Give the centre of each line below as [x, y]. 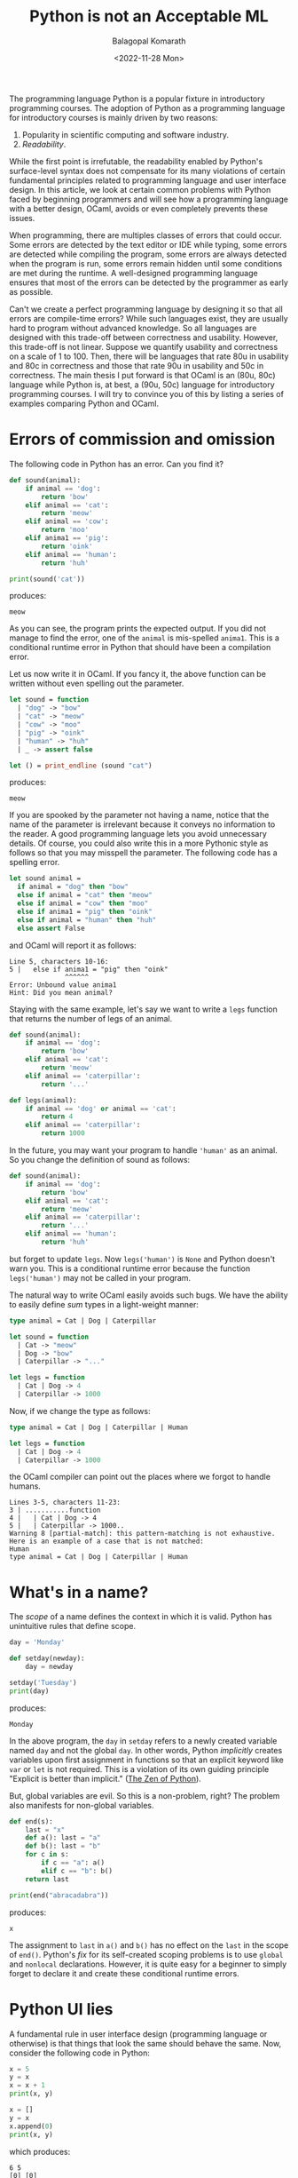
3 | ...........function [55, 1510]
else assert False [51, 928]
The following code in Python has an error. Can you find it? [117, 464]
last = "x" [45, 1830]
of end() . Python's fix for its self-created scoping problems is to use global [146, 1954]
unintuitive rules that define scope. [73, 1626]
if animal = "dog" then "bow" [73, 887]
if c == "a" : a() [73, 1863]
